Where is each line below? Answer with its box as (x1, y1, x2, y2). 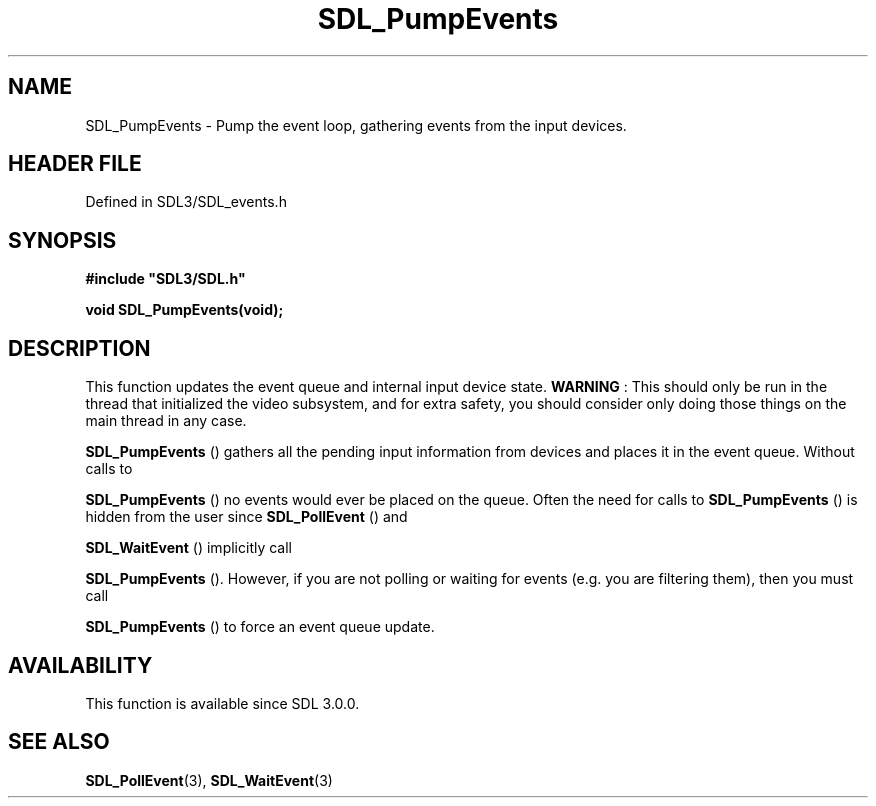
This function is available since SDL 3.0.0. (85, 694, 360, 712)
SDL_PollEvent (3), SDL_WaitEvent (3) (85, 771, 333, 789)
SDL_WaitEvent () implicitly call (85, 539, 292, 557)
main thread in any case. (85, 412, 247, 430)
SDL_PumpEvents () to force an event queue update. (85, 618, 435, 636)
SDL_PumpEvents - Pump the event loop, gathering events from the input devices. (85, 116, 627, 134)
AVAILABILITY (8, 652, 153, 678)
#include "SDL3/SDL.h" (85, 270, 246, 288)
